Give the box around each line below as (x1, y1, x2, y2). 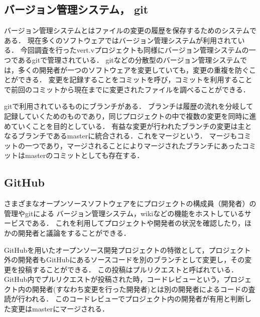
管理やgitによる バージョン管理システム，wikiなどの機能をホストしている (4, 208, 244, 218)
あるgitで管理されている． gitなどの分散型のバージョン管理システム (18, 54, 240, 65)
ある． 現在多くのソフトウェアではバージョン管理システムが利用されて (4, 35, 238, 45)
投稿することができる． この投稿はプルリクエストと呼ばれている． (18, 264, 238, 274)
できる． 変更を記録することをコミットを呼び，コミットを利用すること (18, 74, 252, 85)
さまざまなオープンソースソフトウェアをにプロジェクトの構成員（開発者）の (4, 198, 256, 209)
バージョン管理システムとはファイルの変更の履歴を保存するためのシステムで (4, 25, 256, 36)
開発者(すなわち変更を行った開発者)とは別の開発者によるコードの (32, 283, 248, 294)
